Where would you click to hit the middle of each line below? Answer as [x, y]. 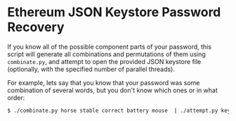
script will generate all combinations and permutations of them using [106, 54]
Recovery [36, 27]
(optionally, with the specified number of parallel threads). [91, 69]
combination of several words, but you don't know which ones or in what [112, 90]
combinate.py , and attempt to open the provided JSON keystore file [104, 61]
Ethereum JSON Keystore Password [114, 12]
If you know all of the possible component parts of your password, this [110, 46]
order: [16, 97]
